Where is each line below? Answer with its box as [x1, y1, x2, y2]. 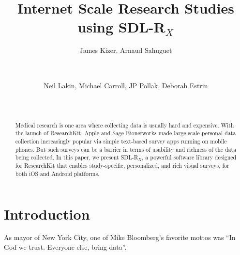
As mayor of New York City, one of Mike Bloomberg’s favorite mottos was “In [4, 232, 236, 242]
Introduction [4, 204, 90, 224]
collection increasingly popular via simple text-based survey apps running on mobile [15, 137, 227, 145]
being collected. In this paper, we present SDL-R [15, 153, 138, 161]
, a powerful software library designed [142, 153, 237, 161]
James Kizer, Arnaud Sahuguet [79, 45, 172, 55]
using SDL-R [77, 17, 165, 37]
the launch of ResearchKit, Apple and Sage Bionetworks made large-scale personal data [15, 129, 236, 137]
